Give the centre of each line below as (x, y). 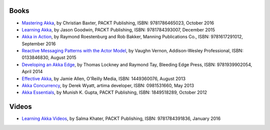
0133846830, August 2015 (49, 58)
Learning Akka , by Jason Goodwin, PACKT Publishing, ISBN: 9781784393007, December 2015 (118, 29)
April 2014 (32, 72)
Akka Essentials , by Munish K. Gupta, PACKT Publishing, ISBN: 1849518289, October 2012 (114, 93)
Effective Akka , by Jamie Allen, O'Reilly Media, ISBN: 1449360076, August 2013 (104, 78)
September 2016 (39, 44)
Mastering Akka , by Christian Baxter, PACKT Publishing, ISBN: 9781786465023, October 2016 (118, 23)
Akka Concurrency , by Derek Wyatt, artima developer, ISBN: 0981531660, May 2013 (108, 86)
